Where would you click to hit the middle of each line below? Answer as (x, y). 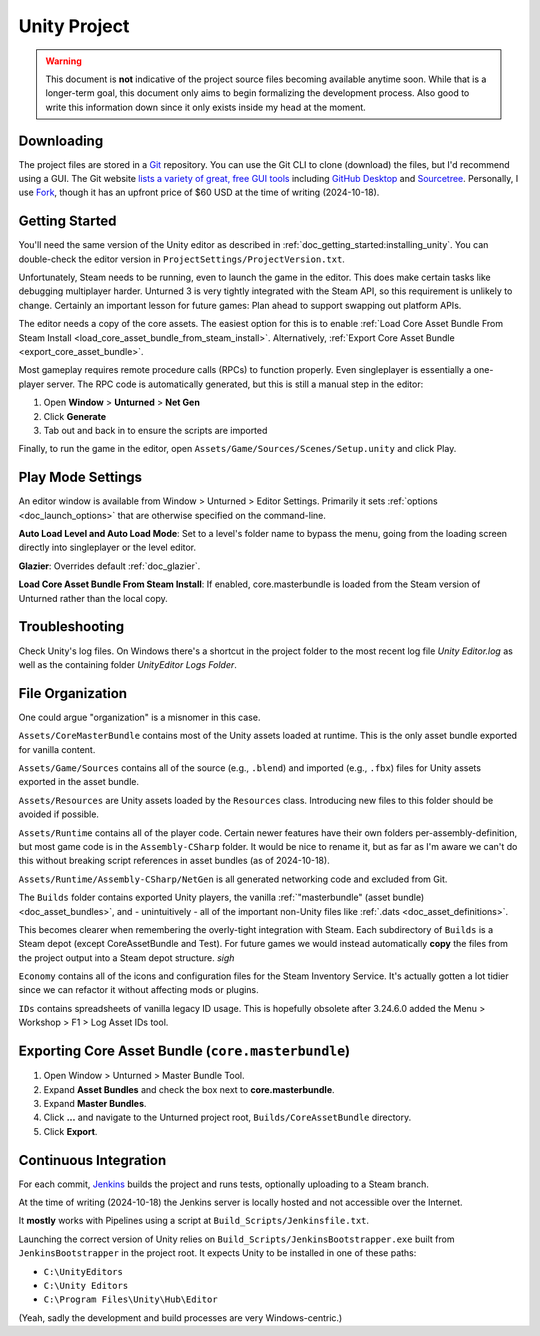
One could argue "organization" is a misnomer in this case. (139, 717)
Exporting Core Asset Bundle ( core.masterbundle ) (184, 1051)
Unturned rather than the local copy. (93, 598)
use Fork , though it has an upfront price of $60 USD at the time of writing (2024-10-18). (199, 192)
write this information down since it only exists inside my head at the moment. (206, 107)
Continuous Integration (92, 1160)
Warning (63, 61)
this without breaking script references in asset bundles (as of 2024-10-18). (174, 861)
